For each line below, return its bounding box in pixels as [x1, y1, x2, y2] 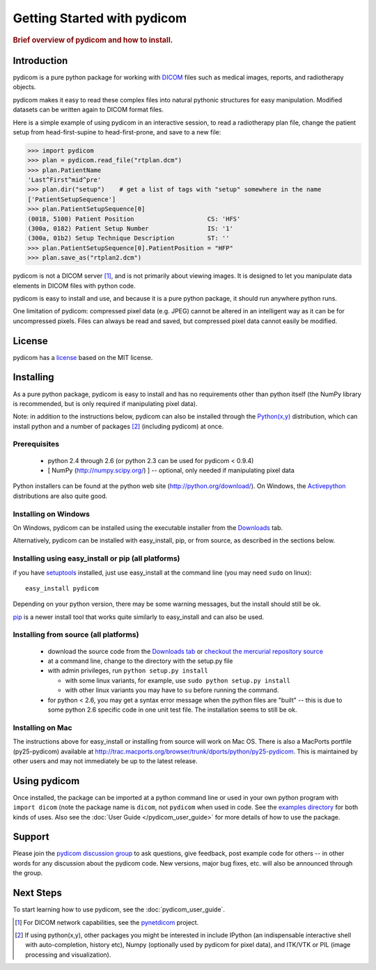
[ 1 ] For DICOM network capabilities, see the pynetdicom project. [15, 918, 199, 926]
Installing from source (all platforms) [13, 630, 139, 640]
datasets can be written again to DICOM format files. [13, 105, 164, 114]
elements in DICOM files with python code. [13, 281, 136, 290]
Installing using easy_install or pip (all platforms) [13, 554, 180, 563]
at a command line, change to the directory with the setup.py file [47, 657, 233, 665]
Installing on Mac [13, 723, 72, 733]
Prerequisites [13, 439, 59, 449]
